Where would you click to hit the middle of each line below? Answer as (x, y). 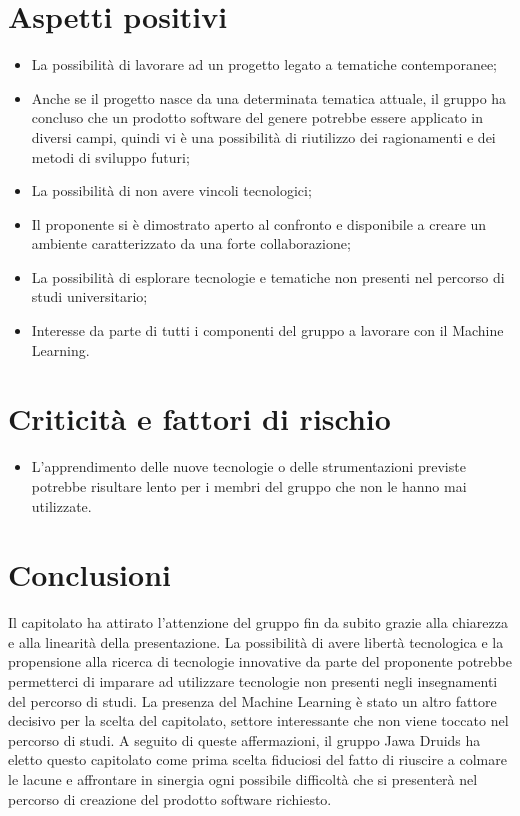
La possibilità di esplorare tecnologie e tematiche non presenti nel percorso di (268, 276)
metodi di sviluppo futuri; (110, 156)
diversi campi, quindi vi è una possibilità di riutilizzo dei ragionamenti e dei (263, 136)
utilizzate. (61, 505)
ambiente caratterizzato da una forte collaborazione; (191, 243)
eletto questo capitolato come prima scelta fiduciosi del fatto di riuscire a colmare (257, 759)
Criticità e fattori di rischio (199, 418)
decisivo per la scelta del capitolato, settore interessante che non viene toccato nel (258, 720)
